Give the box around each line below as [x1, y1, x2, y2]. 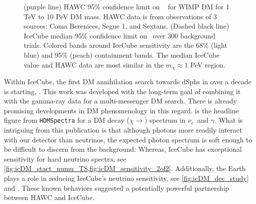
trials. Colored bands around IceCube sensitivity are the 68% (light [24, 40, 227, 50]
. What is [214, 115, 243, 125]
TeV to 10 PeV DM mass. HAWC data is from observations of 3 [24, 11, 217, 21]
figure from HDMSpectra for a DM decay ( [4, 115, 129, 125]
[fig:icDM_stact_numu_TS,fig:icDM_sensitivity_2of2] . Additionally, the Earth [4, 163, 246, 173]
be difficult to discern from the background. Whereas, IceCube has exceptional [4, 144, 242, 154]
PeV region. [190, 59, 225, 69]
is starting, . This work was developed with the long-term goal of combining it [4, 86, 241, 96]
